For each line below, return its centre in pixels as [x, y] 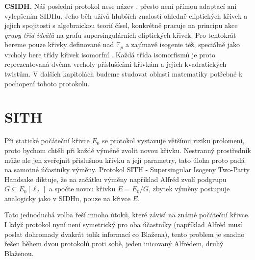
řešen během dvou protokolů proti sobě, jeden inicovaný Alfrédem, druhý [114, 244]
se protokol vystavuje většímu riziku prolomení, [173, 141]
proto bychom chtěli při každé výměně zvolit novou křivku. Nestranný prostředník [128, 150]
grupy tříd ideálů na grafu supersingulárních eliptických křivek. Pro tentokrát [120, 35]
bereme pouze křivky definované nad [59, 44]
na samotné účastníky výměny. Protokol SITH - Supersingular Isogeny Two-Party [127, 169]
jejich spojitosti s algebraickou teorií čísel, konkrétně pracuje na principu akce [121, 25]
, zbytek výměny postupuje [189, 189]
